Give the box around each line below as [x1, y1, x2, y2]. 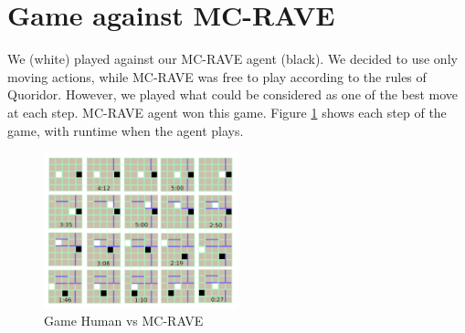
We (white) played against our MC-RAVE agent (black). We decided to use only [7, 49, 458, 68]
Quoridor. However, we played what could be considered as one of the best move [7, 85, 459, 104]
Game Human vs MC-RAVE [44, 311, 204, 330]
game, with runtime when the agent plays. [7, 120, 244, 140]
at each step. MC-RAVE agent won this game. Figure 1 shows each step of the [7, 102, 447, 121]
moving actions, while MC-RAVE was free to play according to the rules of [7, 67, 427, 86]
